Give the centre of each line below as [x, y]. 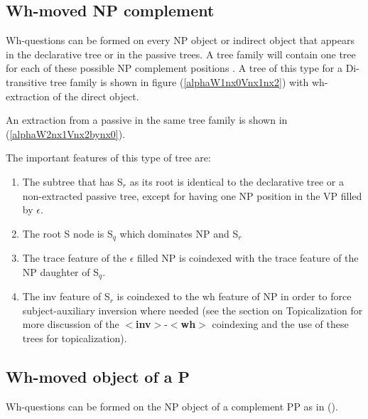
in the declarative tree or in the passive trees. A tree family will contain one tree [181, 54]
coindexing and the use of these [280, 324]
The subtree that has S [72, 181]
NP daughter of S [60, 271]
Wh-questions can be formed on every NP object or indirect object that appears [180, 40]
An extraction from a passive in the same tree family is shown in [147, 120]
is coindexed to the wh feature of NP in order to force [234, 296]
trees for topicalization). [75, 338]
